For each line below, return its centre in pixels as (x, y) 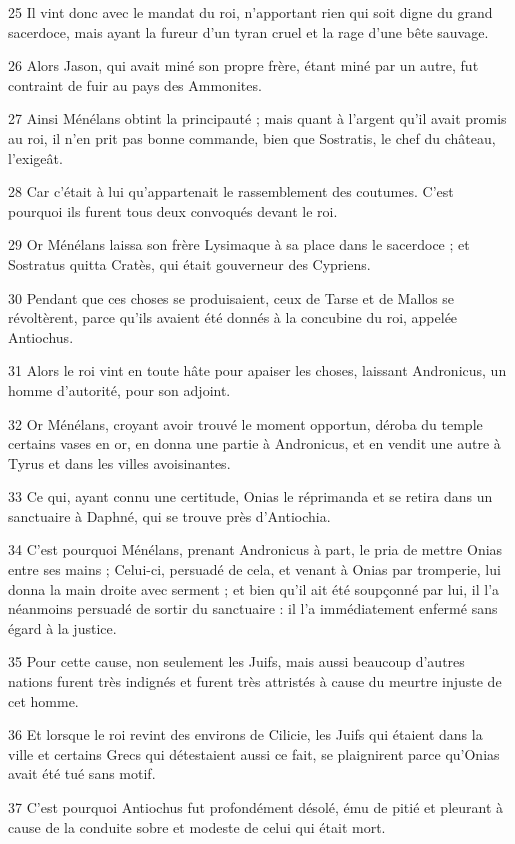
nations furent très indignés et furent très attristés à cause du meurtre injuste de (255, 681)
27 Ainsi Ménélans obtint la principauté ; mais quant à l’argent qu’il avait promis (257, 118)
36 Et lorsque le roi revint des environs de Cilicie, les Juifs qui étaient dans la (245, 734)
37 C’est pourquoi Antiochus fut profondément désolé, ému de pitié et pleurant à (256, 807)
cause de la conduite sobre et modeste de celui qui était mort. (197, 826)
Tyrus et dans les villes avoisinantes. (119, 462)
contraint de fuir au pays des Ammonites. (135, 84)
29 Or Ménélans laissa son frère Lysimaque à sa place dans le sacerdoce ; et (239, 244)
